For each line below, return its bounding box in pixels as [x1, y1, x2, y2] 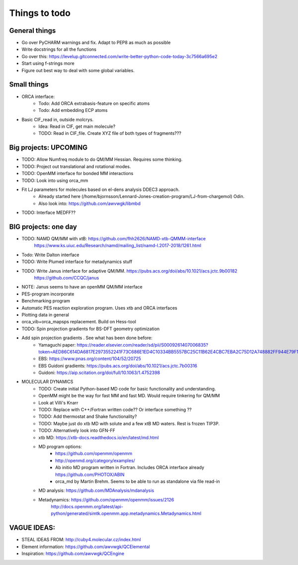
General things [9, 26, 56, 35]
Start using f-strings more [21, 60, 74, 67]
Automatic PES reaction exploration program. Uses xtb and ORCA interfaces [21, 305, 177, 311]
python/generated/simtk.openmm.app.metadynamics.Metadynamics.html [51, 510, 202, 517]
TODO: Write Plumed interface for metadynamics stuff [21, 259, 133, 265]
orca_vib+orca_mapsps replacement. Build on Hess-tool [21, 319, 137, 325]
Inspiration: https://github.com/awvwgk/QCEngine [21, 551, 124, 557]
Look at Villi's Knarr [38, 399, 78, 405]
